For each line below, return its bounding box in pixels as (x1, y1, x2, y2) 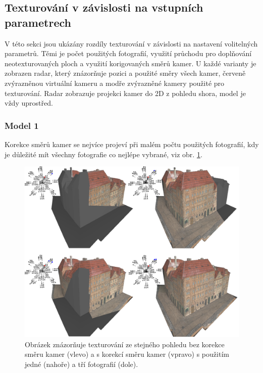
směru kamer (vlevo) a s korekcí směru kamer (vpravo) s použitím (25, 349, 229, 359)
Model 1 (5, 119, 39, 131)
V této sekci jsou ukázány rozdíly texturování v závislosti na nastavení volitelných (5, 38, 258, 49)
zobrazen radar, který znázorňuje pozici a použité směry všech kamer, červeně (5, 68, 246, 78)
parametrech (5, 14, 71, 30)
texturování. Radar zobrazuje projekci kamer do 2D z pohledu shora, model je (5, 87, 246, 98)
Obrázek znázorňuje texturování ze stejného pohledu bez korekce (25, 339, 225, 349)
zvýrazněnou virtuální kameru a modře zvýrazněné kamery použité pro (5, 77, 225, 88)
